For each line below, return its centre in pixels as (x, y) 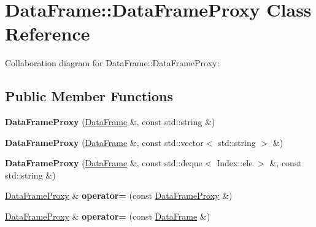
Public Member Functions (89, 96)
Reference (48, 33)
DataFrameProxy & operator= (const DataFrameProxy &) (119, 195)
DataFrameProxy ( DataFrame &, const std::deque (104, 163)
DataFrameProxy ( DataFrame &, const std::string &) (110, 122)
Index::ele (235, 163)
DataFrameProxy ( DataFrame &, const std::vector (104, 142)
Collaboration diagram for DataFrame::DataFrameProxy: (112, 63)
